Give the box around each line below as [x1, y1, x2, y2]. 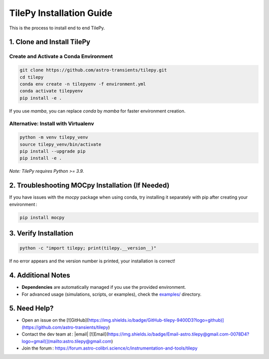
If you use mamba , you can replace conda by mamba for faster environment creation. [9, 108, 186, 114]
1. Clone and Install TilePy [9, 38, 91, 46]
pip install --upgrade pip [19, 148, 86, 154]
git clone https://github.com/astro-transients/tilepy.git [19, 67, 167, 73]
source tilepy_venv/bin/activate [19, 141, 102, 147]
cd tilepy [19, 74, 44, 80]
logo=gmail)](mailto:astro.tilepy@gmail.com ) [21, 338, 113, 344]
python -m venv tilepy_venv [19, 134, 88, 140]
